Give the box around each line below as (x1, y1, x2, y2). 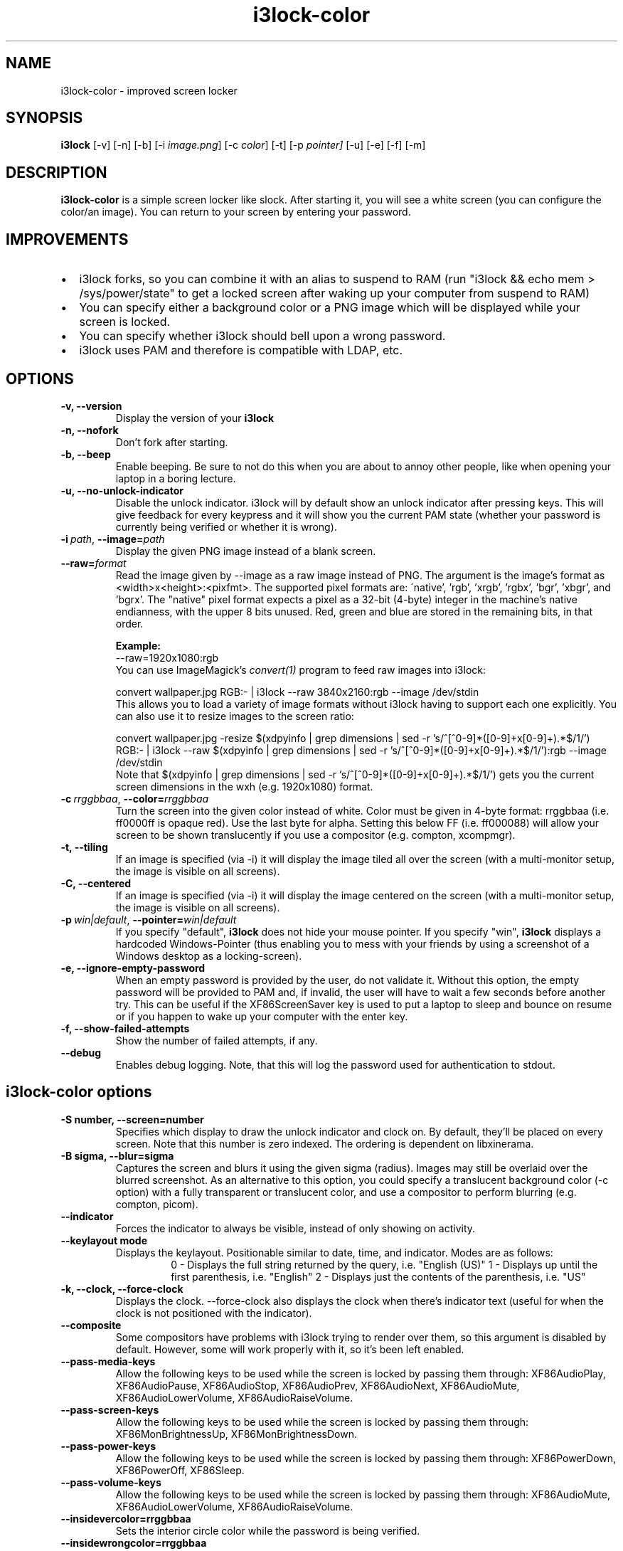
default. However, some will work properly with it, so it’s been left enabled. (115, 1343, 464, 1355)
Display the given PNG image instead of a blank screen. (115, 544, 376, 557)
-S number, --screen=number (60, 1113, 204, 1126)
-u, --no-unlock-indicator (60, 484, 183, 497)
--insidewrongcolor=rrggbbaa (60, 1536, 207, 1549)
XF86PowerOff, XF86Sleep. (115, 1463, 245, 1476)
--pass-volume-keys (60, 1476, 161, 1488)
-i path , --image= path (60, 532, 165, 545)
